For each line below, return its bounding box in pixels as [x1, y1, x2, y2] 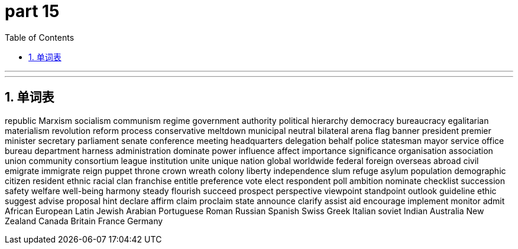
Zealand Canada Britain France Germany [5, 215, 163, 226]
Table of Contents [5, 32, 75, 42]
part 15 [5, 1, 60, 21]
